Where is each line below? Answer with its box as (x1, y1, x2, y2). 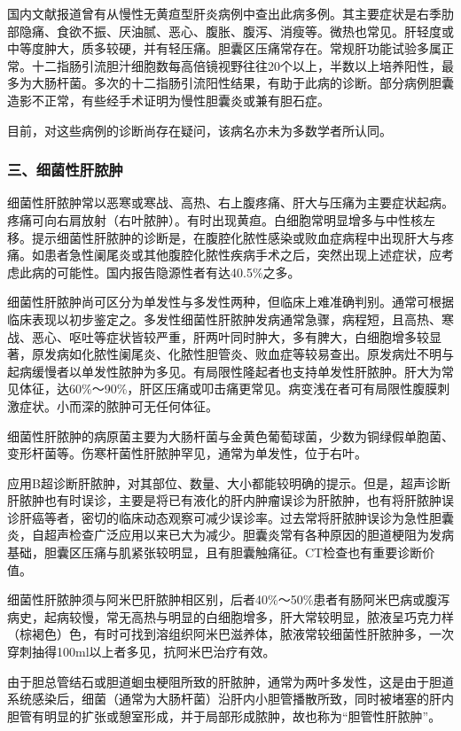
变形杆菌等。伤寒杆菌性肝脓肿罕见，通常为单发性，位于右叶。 (7, 444, 367, 463)
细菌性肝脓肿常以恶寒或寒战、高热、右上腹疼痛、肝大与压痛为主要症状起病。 (7, 193, 454, 212)
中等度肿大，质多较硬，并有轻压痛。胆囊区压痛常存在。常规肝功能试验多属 (7, 39, 441, 58)
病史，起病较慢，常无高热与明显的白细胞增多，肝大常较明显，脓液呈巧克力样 (7, 607, 454, 626)
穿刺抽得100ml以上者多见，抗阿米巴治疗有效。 (7, 642, 276, 661)
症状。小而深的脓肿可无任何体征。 (19, 396, 218, 415)
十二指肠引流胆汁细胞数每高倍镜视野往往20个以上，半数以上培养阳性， (31, 56, 441, 74)
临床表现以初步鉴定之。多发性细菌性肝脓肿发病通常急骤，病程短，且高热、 (7, 309, 441, 328)
